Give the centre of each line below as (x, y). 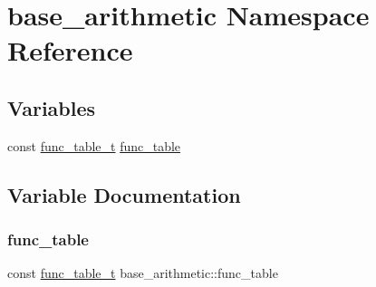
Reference (70, 50)
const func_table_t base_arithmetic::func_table (143, 273)
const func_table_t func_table (94, 145)
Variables (52, 107)
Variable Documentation (124, 194)
